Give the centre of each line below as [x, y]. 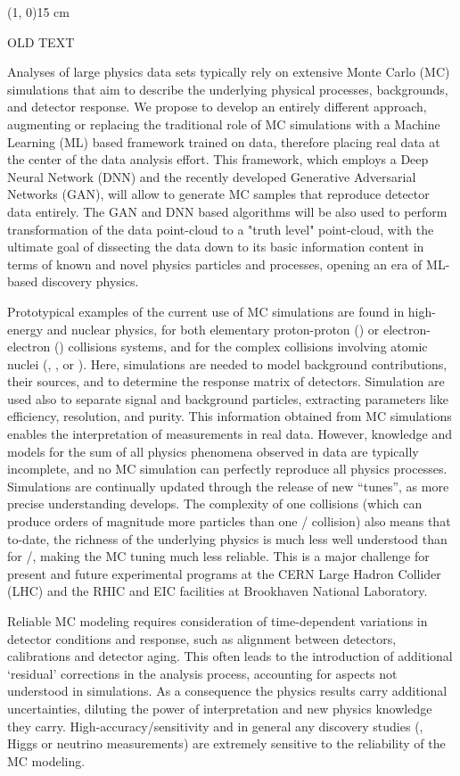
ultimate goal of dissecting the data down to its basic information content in [216, 247]
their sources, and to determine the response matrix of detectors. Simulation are [226, 381]
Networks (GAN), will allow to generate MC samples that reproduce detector [218, 194]
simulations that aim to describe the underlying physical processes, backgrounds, [228, 89]
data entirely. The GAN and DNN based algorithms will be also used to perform [227, 211]
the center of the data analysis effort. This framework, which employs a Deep [218, 159]
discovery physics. [90, 281]
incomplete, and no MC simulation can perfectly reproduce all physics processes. [227, 469]
